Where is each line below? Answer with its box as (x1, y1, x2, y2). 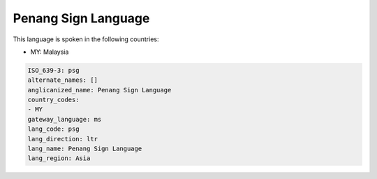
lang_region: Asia (27, 155, 91, 162)
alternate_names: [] (27, 76, 98, 84)
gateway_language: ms (27, 115, 102, 123)
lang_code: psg (27, 125, 80, 133)
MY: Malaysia (30, 48, 69, 56)
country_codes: (27, 96, 80, 104)
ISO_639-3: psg (27, 66, 80, 74)
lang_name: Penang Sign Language (27, 145, 142, 153)
